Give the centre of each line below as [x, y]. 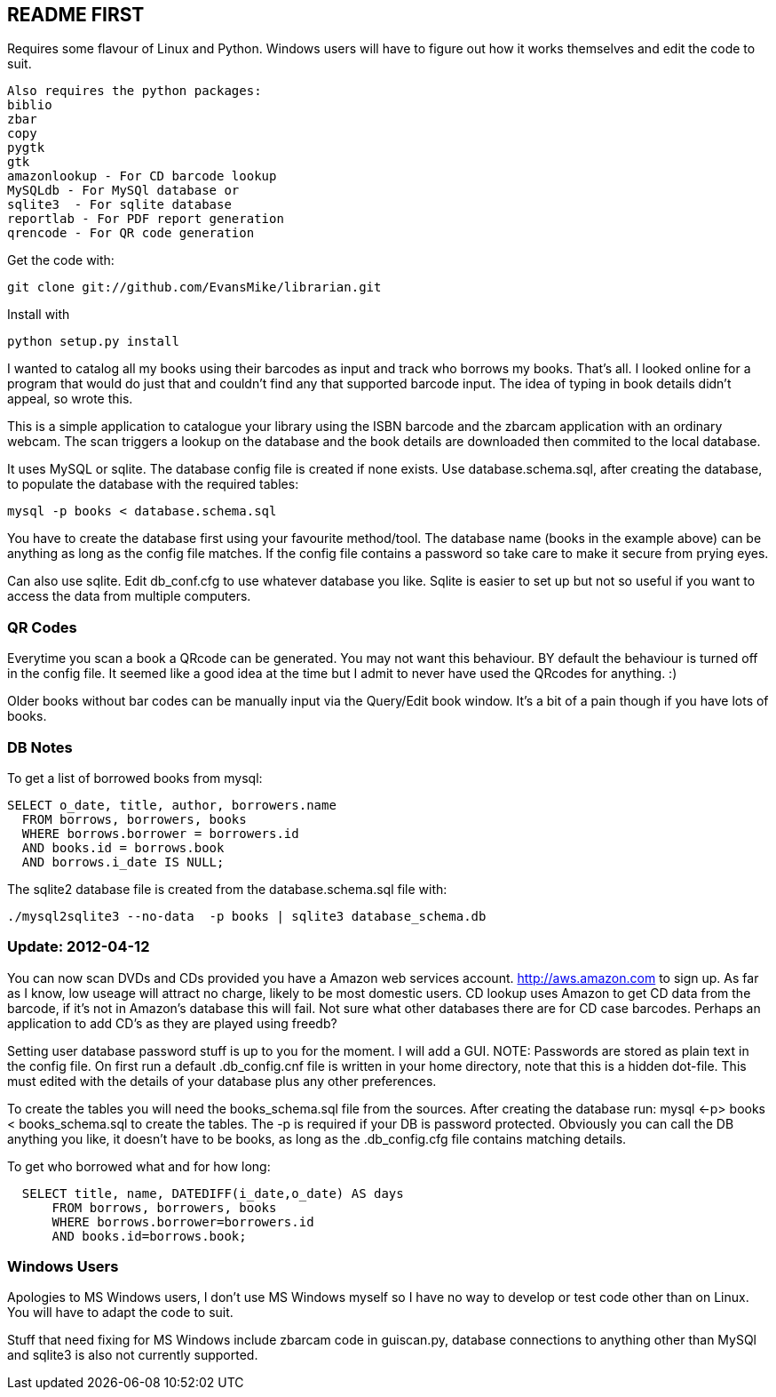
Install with [39, 315]
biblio [30, 105]
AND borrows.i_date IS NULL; [123, 862]
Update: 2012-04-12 [79, 947]
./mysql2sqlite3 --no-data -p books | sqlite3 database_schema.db [247, 916]
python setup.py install [93, 342]
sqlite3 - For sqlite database [119, 205]
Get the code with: [61, 260]
